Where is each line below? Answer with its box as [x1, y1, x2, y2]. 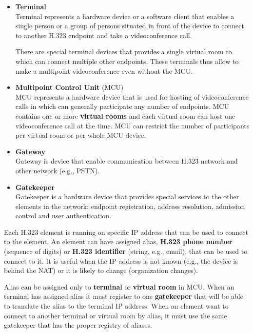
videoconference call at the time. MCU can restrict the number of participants [15, 120, 250, 130]
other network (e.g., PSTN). [15, 165, 99, 175]
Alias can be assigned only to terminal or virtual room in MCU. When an [4, 281, 234, 291]
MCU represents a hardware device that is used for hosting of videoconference [15, 91, 249, 102]
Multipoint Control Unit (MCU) [15, 82, 124, 92]
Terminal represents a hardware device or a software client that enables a [15, 11, 234, 21]
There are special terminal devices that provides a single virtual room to [15, 46, 232, 57]
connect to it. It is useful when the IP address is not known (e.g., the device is [4, 255, 238, 266]
